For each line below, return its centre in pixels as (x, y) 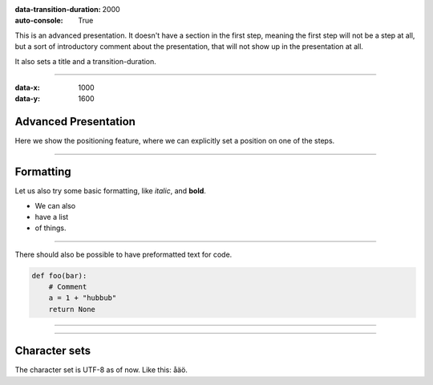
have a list (52, 217)
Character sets (53, 351)
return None (72, 309)
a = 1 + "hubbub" (83, 298)
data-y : (27, 99)
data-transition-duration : (58, 9)
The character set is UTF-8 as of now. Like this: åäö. (101, 370)
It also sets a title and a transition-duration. (85, 61)
